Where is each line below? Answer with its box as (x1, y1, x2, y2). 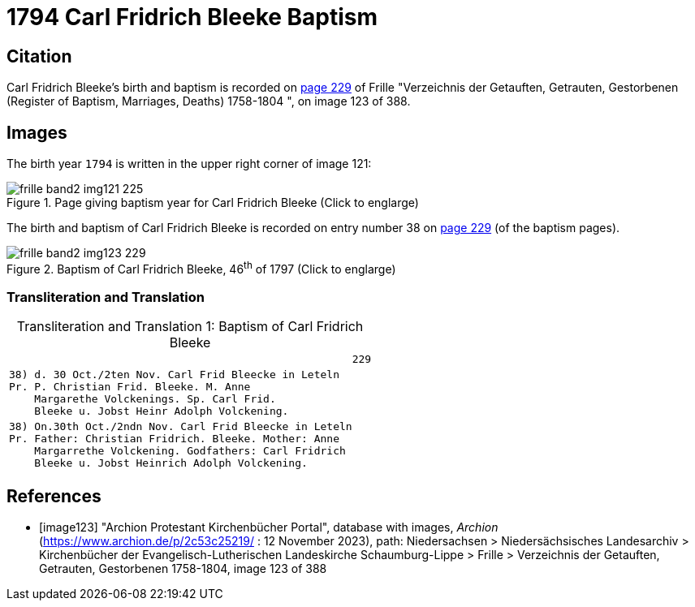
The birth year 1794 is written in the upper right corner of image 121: (6, 157, 372, 171)
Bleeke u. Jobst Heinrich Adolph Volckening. (34, 457, 308, 470)
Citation (6, 45, 72, 67)
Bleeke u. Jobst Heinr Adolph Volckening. (34, 405, 289, 418)
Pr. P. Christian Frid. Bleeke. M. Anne (9, 381, 251, 394)
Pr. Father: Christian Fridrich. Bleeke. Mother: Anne (9, 433, 339, 446)
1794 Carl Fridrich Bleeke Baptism (6, 3, 378, 31)
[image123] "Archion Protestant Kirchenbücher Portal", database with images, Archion (39, 520, 499, 535)
